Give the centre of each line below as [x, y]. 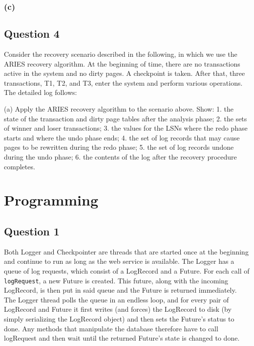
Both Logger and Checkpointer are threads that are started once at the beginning [126, 251]
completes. [20, 166]
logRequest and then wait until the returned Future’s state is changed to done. [122, 338]
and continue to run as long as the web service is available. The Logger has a [119, 261]
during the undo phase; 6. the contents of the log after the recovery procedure [120, 156]
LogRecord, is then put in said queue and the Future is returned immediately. [120, 290]
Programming [51, 200]
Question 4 [32, 34]
